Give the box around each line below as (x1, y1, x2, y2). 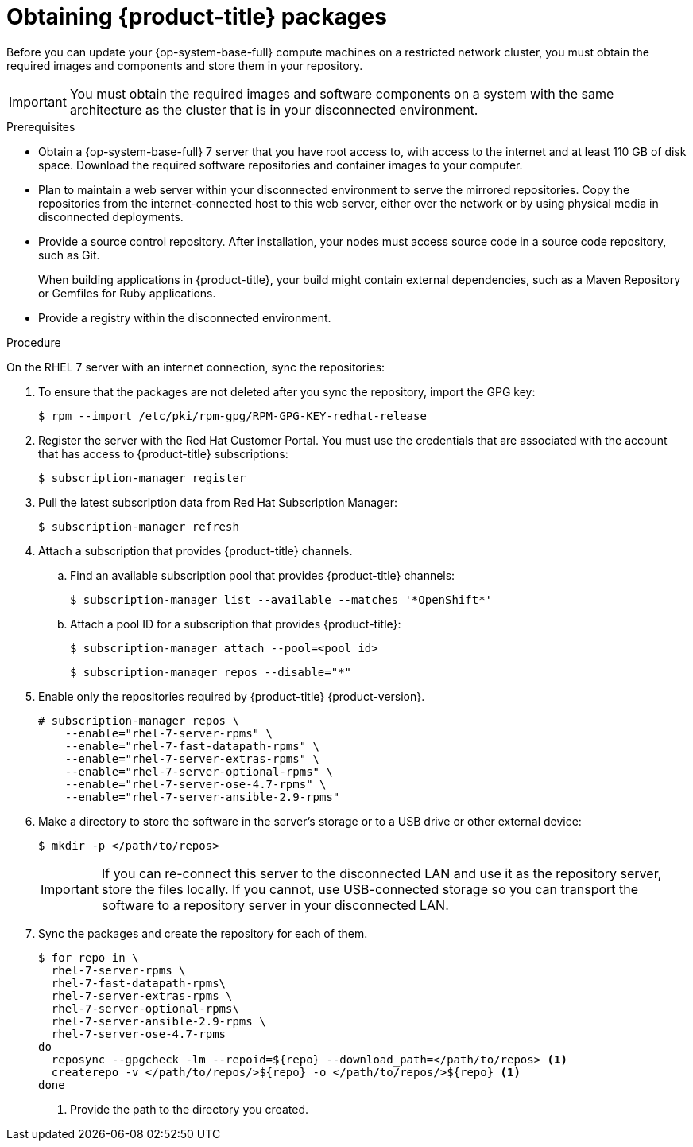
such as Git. (38, 247, 100, 262)
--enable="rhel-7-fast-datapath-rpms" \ (64, 739, 320, 752)
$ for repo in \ (38, 951, 139, 964)
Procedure (6, 335, 61, 349)
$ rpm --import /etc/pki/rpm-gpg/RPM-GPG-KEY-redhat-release (38, 409, 427, 422)
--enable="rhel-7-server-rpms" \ (64, 726, 273, 740)
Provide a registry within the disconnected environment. (38, 310, 331, 325)
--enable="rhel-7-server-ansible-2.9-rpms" (64, 790, 340, 803)
